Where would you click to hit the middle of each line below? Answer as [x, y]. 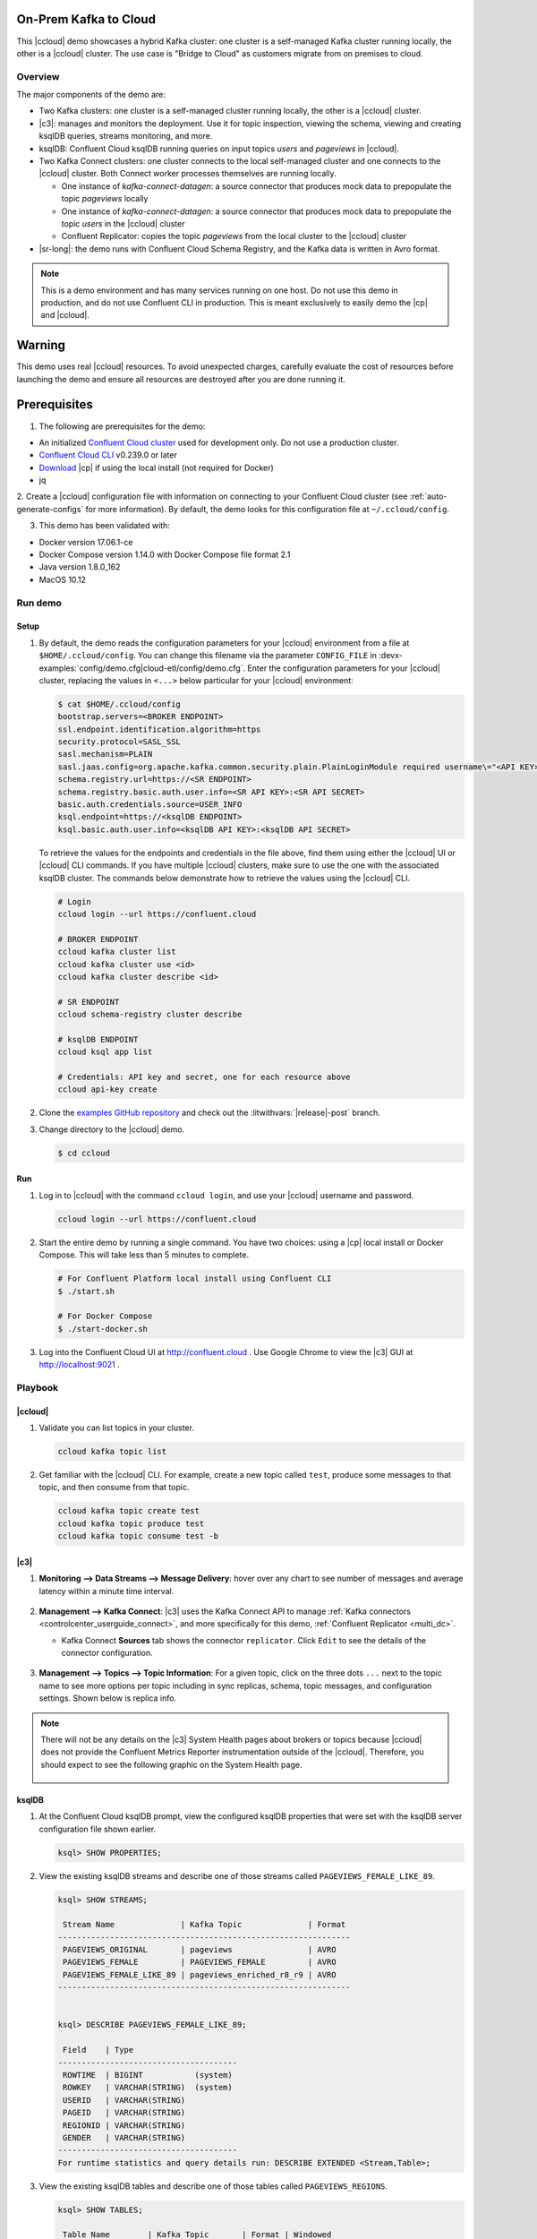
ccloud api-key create [107, 1089]
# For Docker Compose [105, 1316]
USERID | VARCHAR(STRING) [124, 2100]
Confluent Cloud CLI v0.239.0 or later [108, 455]
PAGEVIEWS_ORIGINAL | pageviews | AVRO [200, 1950]
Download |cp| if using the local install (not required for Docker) [157, 468]
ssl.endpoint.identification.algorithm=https [159, 729]
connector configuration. [107, 1653]
